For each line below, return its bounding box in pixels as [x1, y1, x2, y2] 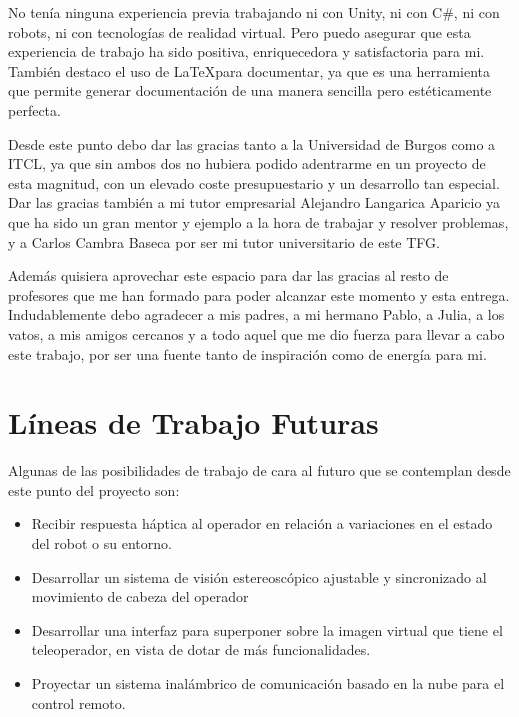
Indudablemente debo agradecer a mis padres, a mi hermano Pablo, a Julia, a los [8, 304, 505, 325]
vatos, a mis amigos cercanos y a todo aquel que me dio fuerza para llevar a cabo [8, 323, 505, 344]
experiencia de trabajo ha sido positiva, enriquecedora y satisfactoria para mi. [8, 41, 485, 62]
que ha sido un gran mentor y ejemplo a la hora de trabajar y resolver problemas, [8, 211, 509, 232]
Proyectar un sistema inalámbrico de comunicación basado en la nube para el [31, 672, 505, 693]
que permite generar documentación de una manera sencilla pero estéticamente [8, 80, 492, 101]
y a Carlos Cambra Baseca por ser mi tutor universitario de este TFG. [8, 231, 440, 252]
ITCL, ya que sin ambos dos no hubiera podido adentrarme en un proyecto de [8, 153, 486, 174]
